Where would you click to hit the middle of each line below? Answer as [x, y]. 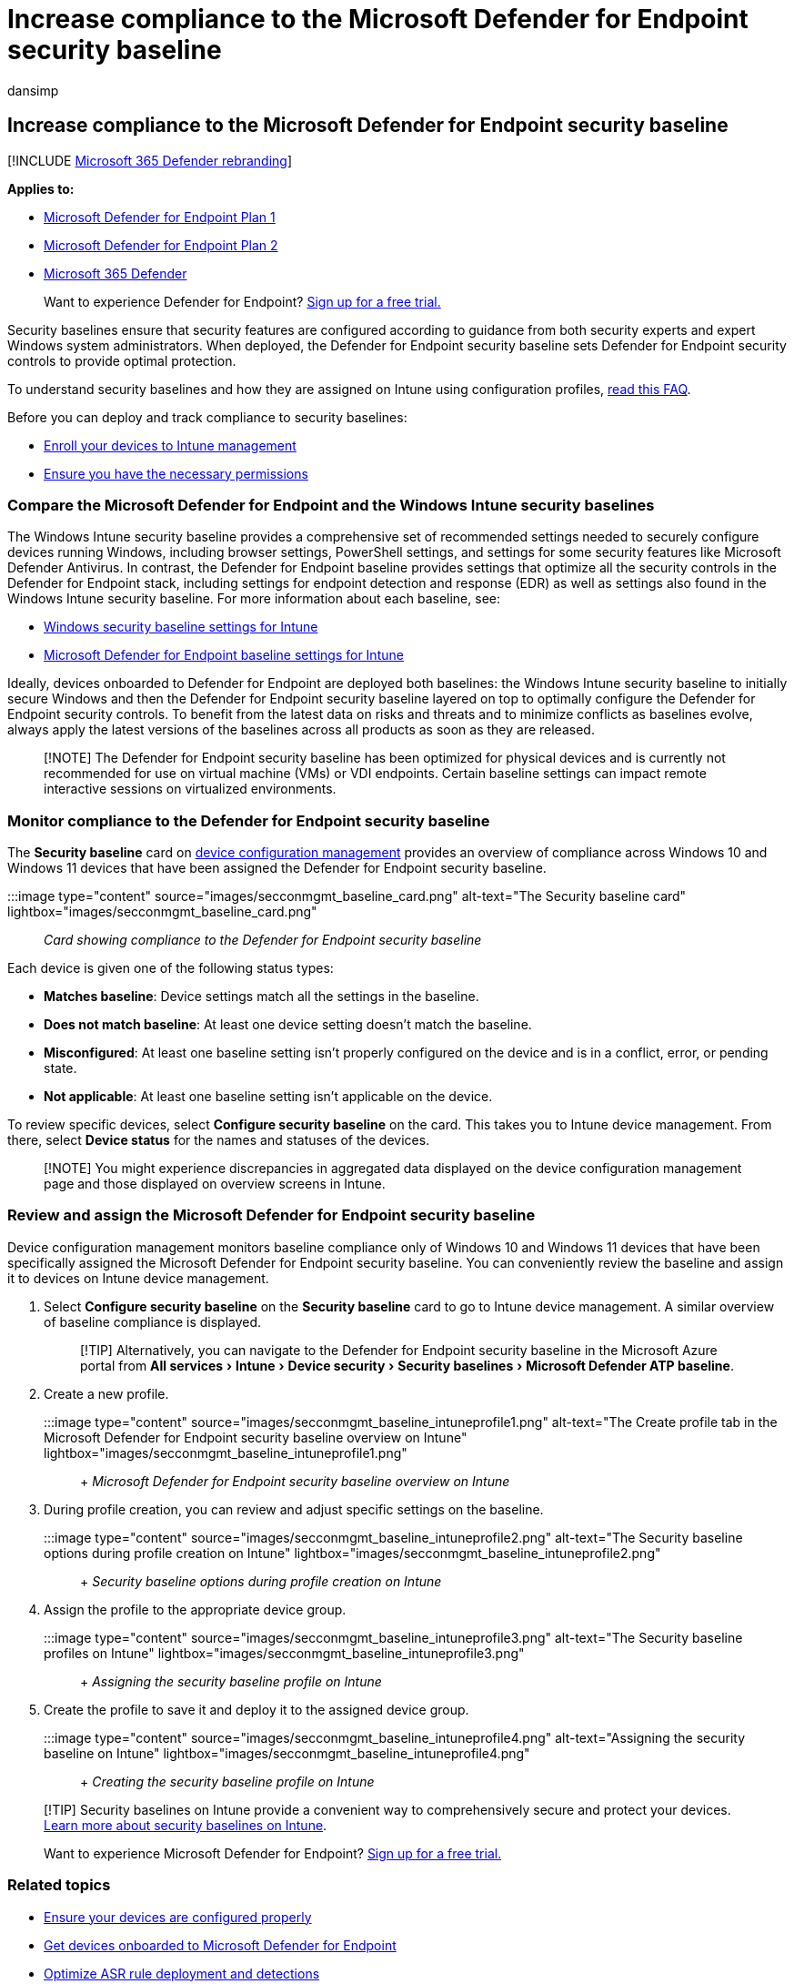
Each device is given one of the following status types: [171, 968]
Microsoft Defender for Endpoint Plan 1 [160, 217]
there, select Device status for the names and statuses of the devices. [219, 1140]
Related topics [59, 1885]
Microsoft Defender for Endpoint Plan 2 [161, 245]
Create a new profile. [106, 1393]
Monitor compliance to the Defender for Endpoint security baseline [249, 820]
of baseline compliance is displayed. [153, 1321]
